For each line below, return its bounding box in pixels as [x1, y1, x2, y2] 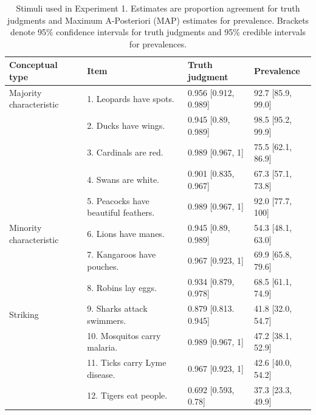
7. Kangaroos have [87, 248, 156, 261]
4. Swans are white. [87, 173, 159, 185]
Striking [9, 308, 39, 321]
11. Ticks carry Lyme [87, 356, 167, 369]
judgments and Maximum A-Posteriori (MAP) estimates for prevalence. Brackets [7, 13, 309, 26]
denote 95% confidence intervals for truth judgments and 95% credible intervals [10, 26, 306, 38]
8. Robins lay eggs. [87, 281, 157, 293]
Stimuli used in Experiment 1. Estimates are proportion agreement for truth [16, 2, 300, 14]
